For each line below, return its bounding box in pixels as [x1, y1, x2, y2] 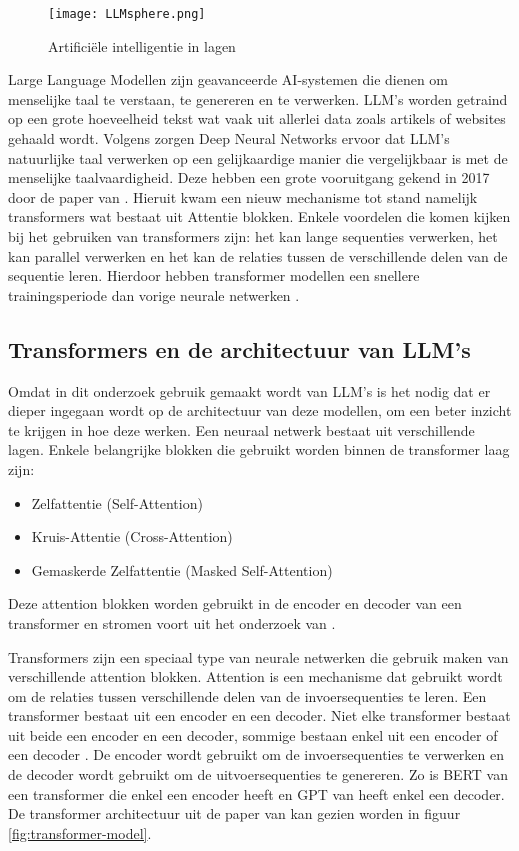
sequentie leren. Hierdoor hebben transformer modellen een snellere [8, 265, 420, 286]
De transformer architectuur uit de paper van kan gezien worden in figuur [8, 803, 461, 824]
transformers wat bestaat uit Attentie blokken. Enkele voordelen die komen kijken [8, 206, 511, 227]
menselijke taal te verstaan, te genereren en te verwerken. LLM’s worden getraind [8, 88, 508, 109]
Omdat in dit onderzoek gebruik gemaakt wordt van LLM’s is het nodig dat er [8, 380, 491, 401]
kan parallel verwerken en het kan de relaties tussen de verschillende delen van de [8, 245, 508, 266]
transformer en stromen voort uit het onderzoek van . [8, 612, 336, 633]
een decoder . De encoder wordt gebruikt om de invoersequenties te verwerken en [8, 744, 505, 765]
